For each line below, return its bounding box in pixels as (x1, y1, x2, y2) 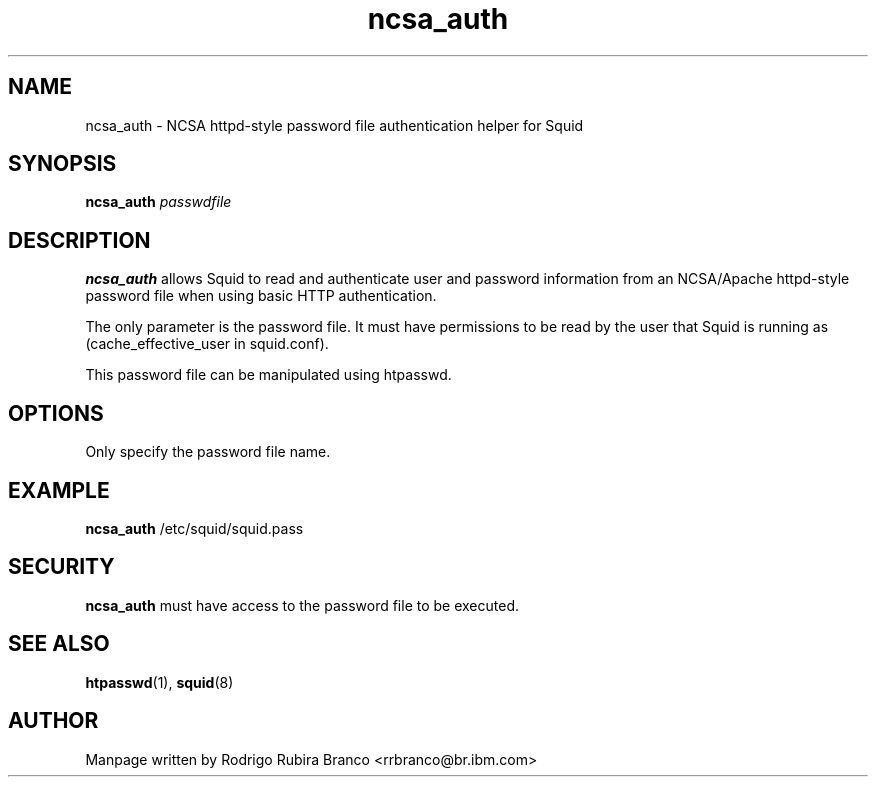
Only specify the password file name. (85, 443, 331, 461)
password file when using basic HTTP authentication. (85, 287, 437, 305)
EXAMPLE (8, 477, 110, 503)
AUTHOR (8, 708, 99, 734)
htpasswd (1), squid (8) (85, 673, 234, 691)
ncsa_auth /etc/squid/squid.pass (85, 519, 304, 537)
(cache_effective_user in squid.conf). (85, 335, 329, 353)
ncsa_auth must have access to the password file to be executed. (85, 596, 520, 614)
